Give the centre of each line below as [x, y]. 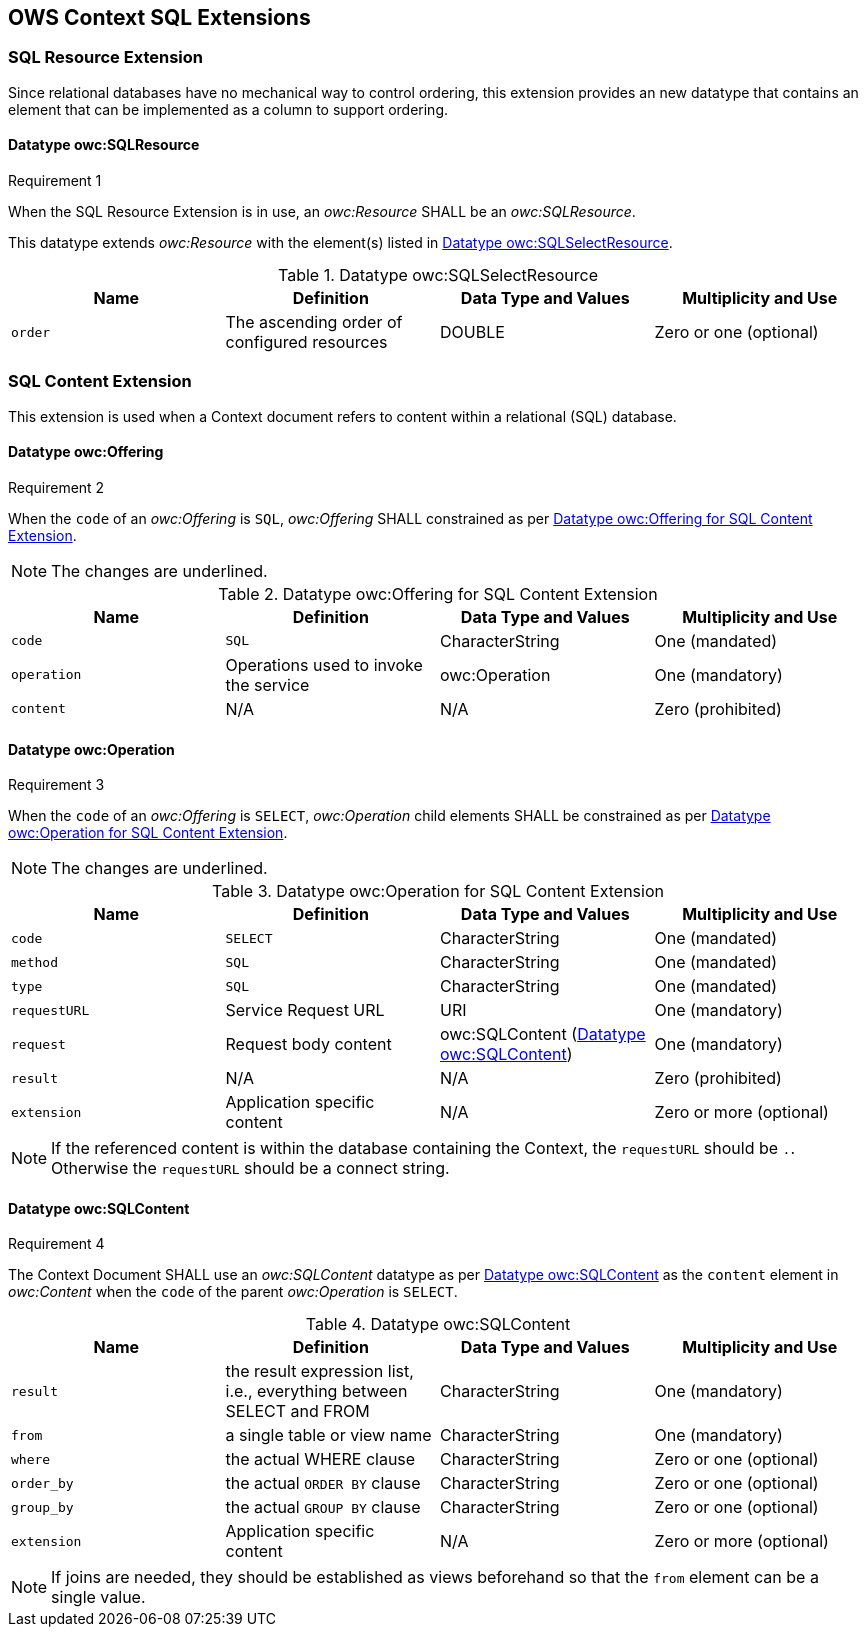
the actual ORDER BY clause [323, 1483]
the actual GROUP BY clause [323, 1507]
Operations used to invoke [324, 664]
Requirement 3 [56, 785]
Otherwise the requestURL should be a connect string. [250, 1168]
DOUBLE [472, 332]
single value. [98, 1597]
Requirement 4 [56, 1244]
